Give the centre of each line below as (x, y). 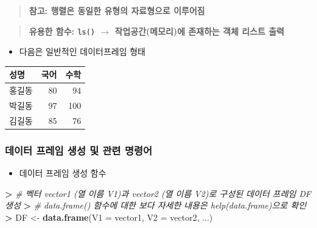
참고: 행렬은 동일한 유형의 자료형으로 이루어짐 (117, 10)
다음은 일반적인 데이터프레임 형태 (82, 51)
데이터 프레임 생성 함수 (63, 173)
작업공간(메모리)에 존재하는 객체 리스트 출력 (200, 31)
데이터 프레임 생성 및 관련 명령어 (79, 150)
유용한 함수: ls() (62, 31)
